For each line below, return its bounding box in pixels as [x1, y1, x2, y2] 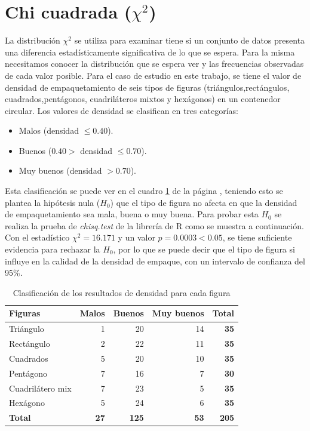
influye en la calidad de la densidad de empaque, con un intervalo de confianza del [5, 254, 305, 267]
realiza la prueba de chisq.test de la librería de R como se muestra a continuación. [5, 219, 304, 232]
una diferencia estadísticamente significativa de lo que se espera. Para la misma [5, 45, 295, 58]
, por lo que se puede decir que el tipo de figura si [113, 243, 295, 255]
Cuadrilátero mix [9, 381, 72, 394]
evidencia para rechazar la [5, 243, 100, 255]
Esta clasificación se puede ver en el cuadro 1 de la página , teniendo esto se [5, 184, 283, 197]
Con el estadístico [5, 231, 70, 244]
